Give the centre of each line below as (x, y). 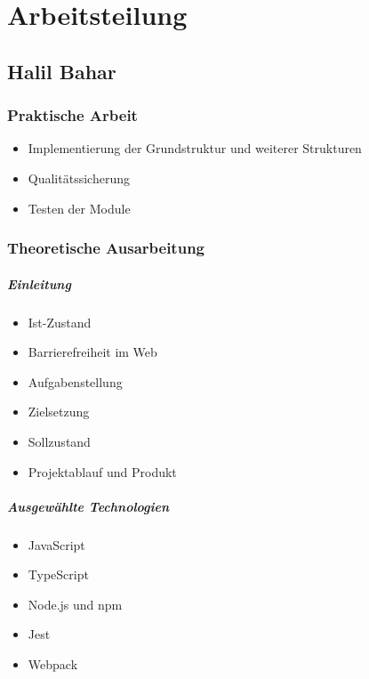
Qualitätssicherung (79, 178)
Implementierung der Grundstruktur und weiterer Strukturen (195, 148)
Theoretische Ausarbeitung (106, 248)
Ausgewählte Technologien (88, 506)
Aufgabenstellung (75, 381)
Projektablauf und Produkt (102, 471)
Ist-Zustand (60, 322)
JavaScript (56, 544)
